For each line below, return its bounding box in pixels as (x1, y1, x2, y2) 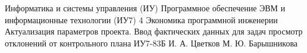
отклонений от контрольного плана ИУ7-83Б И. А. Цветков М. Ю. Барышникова (5, 36, 298, 49)
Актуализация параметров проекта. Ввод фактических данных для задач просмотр (5, 25, 303, 38)
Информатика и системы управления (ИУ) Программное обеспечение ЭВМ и (5, 2, 286, 14)
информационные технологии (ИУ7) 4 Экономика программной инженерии (5, 13, 278, 26)
